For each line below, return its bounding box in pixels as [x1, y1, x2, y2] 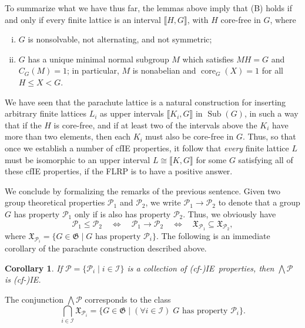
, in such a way [244, 107, 299, 120]
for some [196, 153, 227, 165]
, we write [145, 196, 181, 208]
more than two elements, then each [5, 130, 130, 143]
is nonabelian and [132, 64, 196, 77]
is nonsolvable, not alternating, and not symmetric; [28, 33, 212, 45]
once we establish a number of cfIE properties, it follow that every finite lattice [5, 141, 289, 154]
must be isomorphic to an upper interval [5, 153, 150, 165]
